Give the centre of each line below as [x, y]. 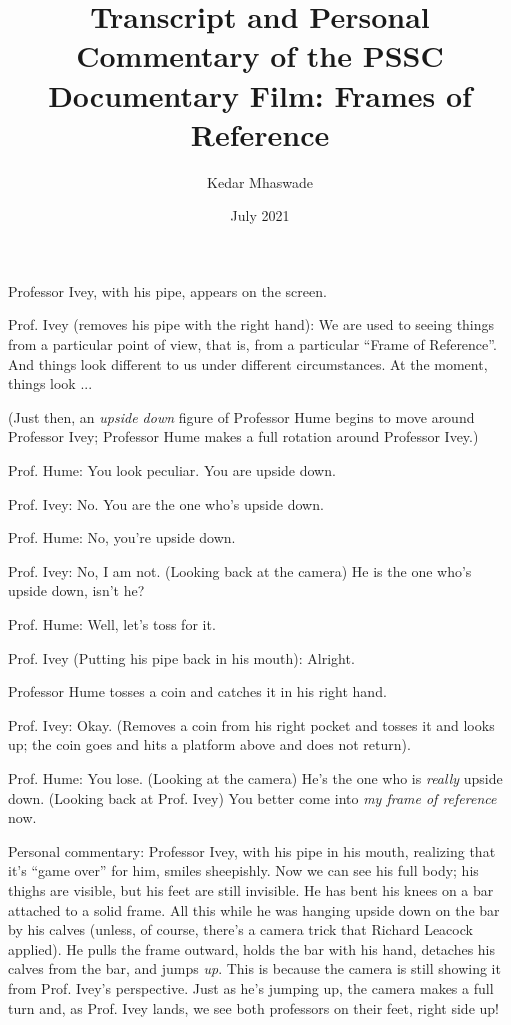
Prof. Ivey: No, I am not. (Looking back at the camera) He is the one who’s [240, 570]
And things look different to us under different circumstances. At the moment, [248, 363]
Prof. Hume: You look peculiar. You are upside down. [172, 470]
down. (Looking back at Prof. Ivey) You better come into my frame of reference [252, 797]
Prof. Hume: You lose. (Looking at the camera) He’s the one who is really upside [255, 777]
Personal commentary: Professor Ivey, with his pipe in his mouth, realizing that [252, 850]
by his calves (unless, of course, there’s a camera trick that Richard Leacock [240, 929]
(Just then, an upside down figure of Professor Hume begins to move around [241, 416]
